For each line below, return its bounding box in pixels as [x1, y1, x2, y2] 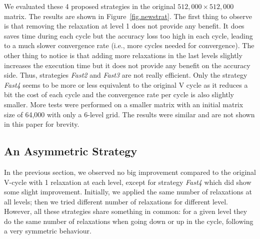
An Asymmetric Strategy [4, 143, 137, 159]
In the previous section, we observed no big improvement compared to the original [4, 166, 256, 177]
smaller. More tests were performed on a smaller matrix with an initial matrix [4, 99, 243, 109]
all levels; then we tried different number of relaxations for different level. [4, 196, 228, 206]
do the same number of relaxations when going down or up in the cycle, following [4, 215, 253, 226]
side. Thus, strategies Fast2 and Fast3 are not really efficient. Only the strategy [4, 70, 247, 80]
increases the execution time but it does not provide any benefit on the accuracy [4, 60, 250, 70]
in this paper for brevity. [4, 119, 79, 129]
